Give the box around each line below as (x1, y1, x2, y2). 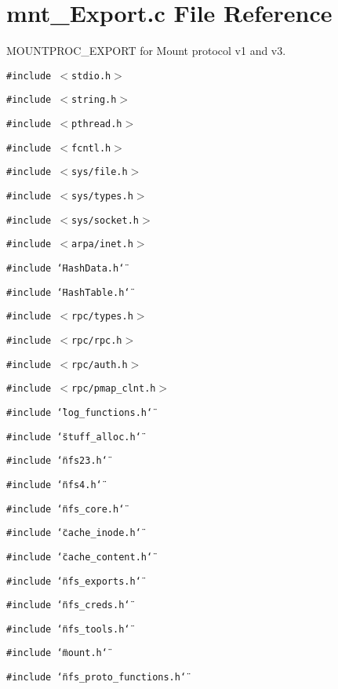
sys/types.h (71, 191, 133, 202)
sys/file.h (71, 166, 128, 178)
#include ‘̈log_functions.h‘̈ (6, 406, 153, 418)
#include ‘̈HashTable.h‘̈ (6, 286, 130, 298)
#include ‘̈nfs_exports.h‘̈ (6, 575, 141, 587)
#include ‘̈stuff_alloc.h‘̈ (6, 431, 141, 443)
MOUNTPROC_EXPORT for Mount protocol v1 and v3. (6, 42, 286, 59)
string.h (71, 94, 117, 106)
